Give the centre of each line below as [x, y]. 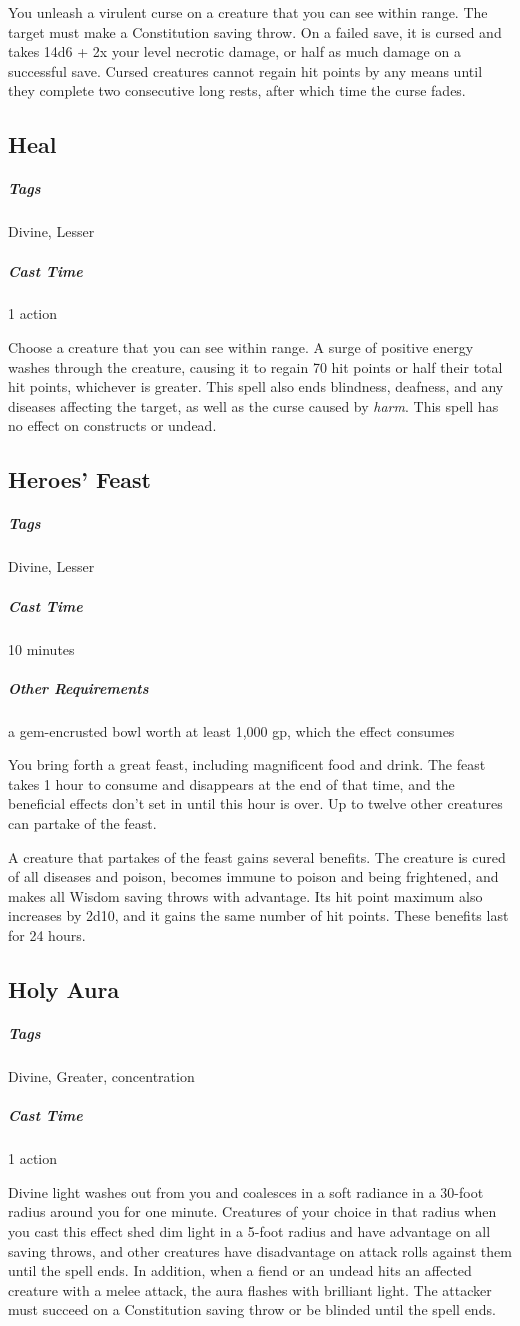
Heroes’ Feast [79, 479]
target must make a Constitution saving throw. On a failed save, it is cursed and [255, 31]
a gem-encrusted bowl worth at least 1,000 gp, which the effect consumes [231, 730]
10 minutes [41, 648]
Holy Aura [64, 989]
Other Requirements [78, 687]
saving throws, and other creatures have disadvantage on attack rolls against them [260, 1250]
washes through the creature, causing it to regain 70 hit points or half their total [255, 366]
